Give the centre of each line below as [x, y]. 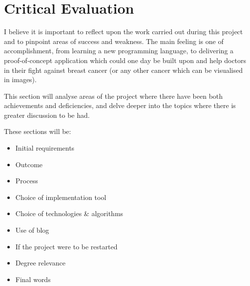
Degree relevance [40, 263]
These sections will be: [38, 131]
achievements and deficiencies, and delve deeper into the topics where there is [120, 105]
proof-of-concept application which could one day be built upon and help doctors [125, 60]
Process [27, 181]
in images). [20, 79]
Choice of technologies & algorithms [69, 213]
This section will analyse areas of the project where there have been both [114, 96]
